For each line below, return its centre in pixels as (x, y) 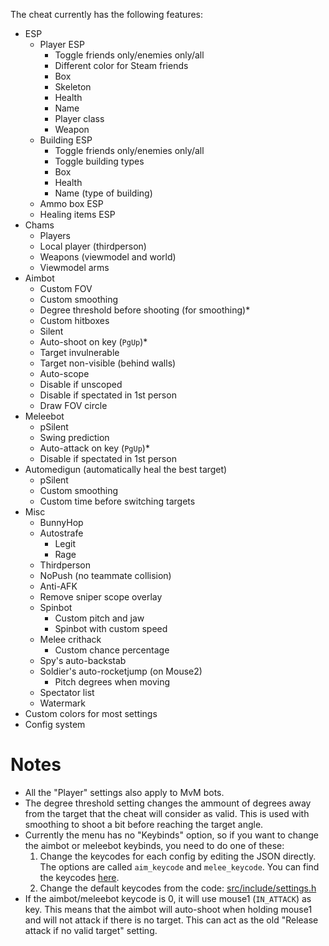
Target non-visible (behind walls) (108, 363)
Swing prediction (74, 437)
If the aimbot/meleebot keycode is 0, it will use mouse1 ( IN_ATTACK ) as (168, 898)
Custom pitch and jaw (99, 618)
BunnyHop (61, 522)
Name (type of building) (103, 193)
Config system (55, 724)
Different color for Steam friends (121, 65)
